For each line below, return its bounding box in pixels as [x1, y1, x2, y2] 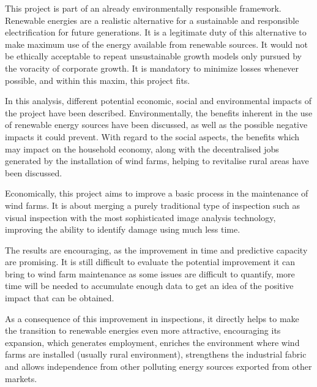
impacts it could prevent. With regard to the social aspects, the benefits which [5, 130, 300, 143]
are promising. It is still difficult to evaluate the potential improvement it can [5, 255, 295, 268]
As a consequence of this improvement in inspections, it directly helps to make [5, 312, 299, 325]
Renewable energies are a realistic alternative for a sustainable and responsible [5, 13, 299, 26]
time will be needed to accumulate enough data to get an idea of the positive [5, 279, 294, 292]
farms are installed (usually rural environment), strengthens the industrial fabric [5, 348, 307, 361]
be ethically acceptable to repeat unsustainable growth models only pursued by [5, 50, 302, 62]
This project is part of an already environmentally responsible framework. [5, 2, 282, 14]
